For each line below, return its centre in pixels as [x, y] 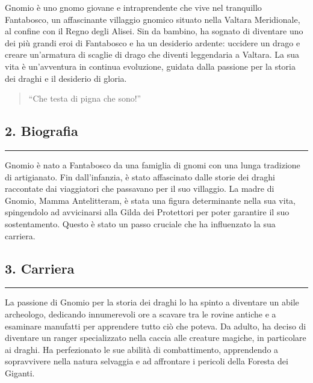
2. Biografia [42, 131]
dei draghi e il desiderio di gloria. [66, 78]
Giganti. [20, 372]
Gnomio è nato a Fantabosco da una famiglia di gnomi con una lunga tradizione [153, 164]
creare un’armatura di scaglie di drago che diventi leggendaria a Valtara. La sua [152, 54]
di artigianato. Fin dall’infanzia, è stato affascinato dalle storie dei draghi [140, 176]
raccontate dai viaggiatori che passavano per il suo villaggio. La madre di [140, 188]
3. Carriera [40, 268]
